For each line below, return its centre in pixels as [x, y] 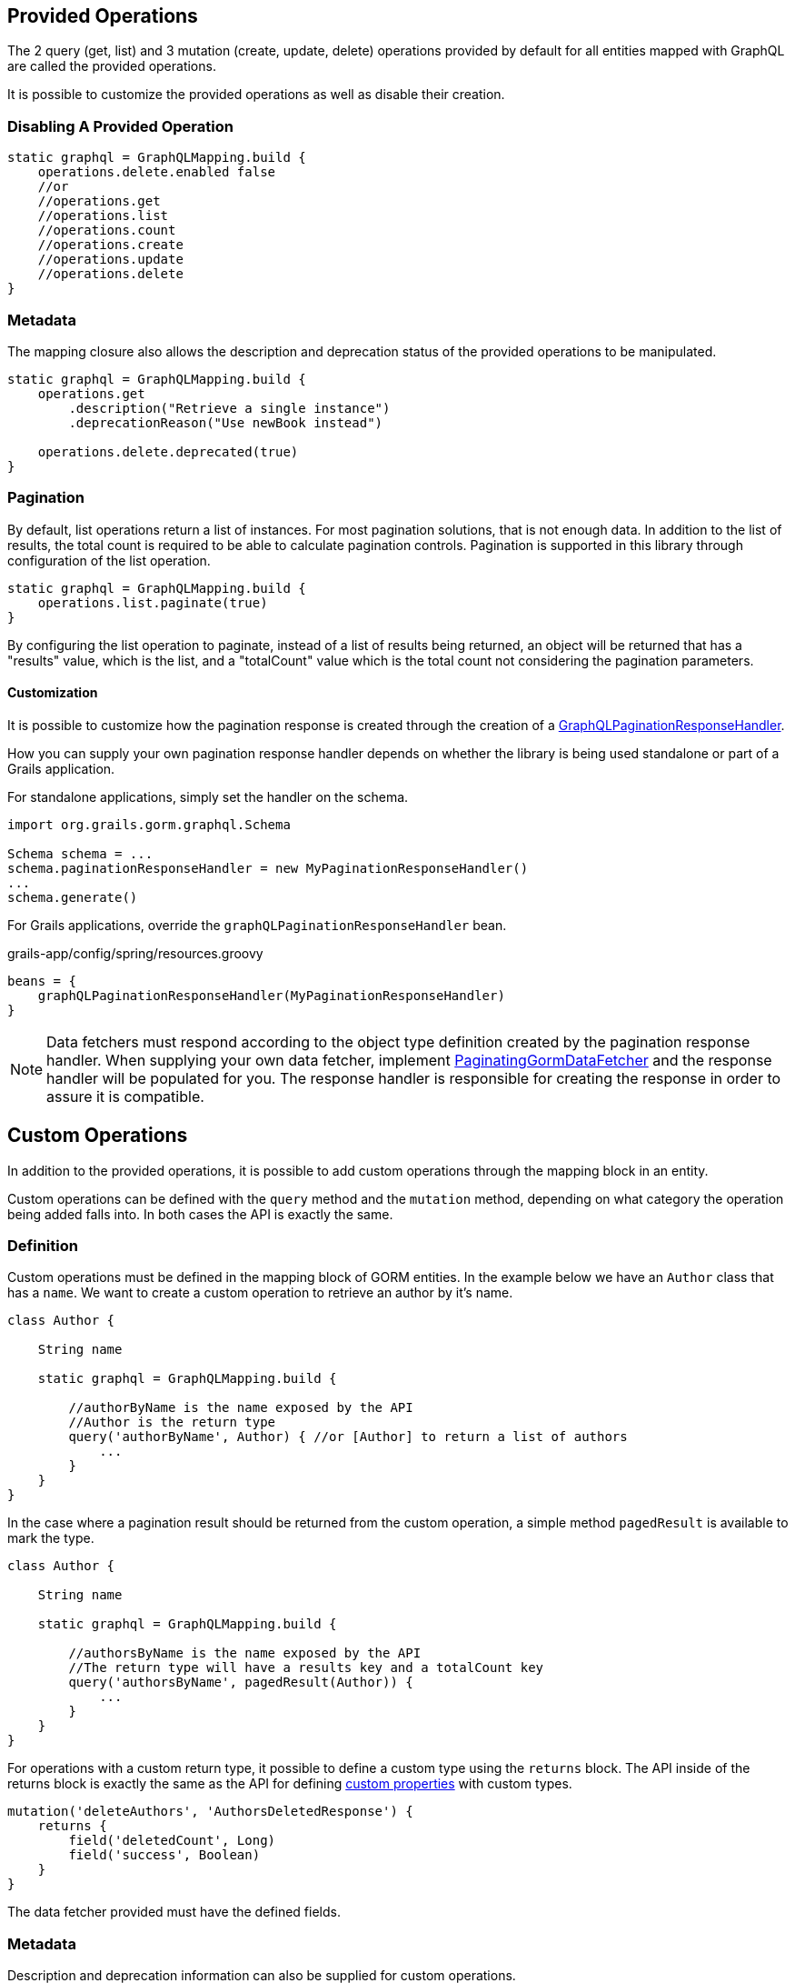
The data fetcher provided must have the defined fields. [174, 1912]
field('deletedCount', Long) [172, 1841]
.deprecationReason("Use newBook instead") [226, 422]
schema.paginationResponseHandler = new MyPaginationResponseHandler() [268, 868]
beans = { [42, 981]
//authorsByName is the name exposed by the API [245, 1653]
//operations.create [110, 245]
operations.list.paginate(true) [153, 602]
